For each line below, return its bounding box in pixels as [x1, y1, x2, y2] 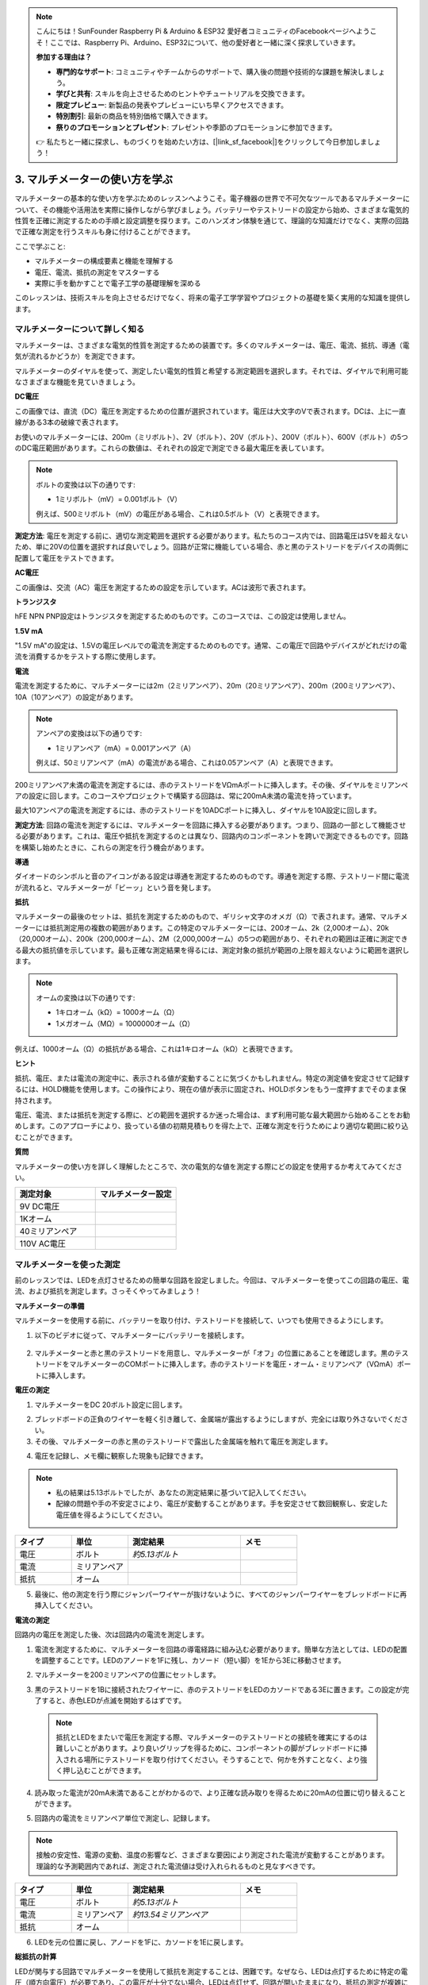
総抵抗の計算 [14, 1952, 57, 1961]
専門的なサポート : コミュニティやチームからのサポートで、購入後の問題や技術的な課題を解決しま [55, 67, 372, 76]
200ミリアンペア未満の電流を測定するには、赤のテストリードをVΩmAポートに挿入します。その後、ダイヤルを [14, 780, 374, 789]
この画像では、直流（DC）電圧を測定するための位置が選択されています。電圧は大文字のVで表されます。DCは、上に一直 [14, 406, 407, 416]
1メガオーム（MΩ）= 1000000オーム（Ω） [55, 1019, 194, 1028]
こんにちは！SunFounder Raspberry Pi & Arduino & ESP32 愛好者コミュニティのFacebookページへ [36, 26, 357, 36]
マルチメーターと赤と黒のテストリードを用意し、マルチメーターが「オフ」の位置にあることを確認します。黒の [34, 1348, 396, 1358]
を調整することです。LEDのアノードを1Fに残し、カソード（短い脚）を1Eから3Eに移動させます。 [34, 1655, 346, 1665]
